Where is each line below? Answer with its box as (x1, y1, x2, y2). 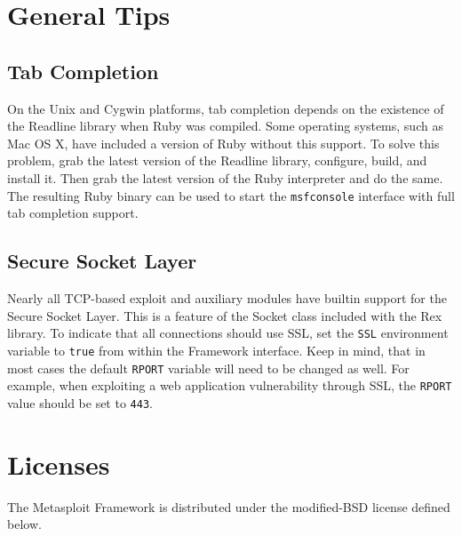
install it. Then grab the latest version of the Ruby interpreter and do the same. (7, 168, 443, 187)
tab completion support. (7, 204, 139, 222)
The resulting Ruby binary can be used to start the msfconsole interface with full (7, 186, 455, 204)
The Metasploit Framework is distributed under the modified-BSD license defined (7, 497, 450, 516)
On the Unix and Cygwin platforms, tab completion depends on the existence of (7, 99, 444, 117)
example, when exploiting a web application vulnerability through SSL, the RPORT (7, 376, 452, 395)
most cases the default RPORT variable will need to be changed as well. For (7, 358, 410, 377)
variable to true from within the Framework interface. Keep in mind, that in (7, 340, 426, 359)
